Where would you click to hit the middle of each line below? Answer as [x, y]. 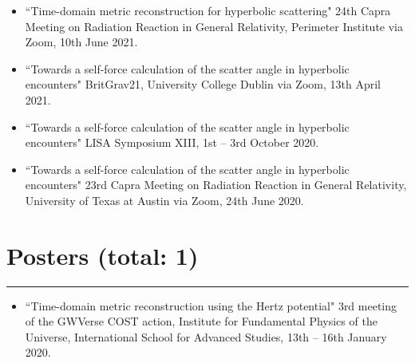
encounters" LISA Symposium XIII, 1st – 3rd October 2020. [172, 142]
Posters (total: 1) [103, 255]
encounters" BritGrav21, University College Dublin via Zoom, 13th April [203, 84]
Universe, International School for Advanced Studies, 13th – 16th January [206, 336]
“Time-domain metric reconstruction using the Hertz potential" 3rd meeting [211, 305]
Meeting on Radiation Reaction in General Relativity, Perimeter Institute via [214, 26]
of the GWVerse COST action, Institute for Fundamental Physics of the [201, 321]
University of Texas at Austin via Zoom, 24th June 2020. [164, 200]
